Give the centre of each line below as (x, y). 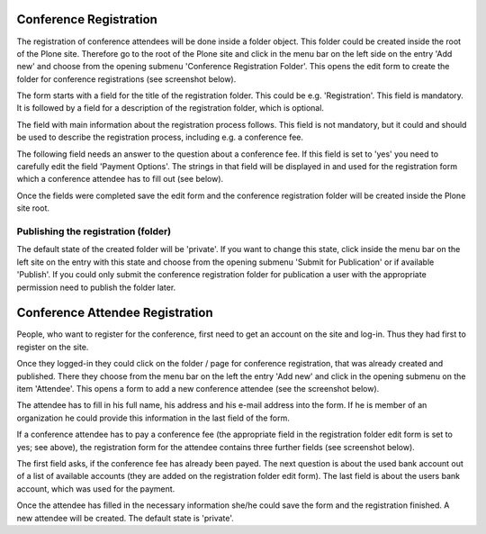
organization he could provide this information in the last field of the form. (153, 418)
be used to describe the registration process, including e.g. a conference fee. (160, 137)
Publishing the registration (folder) (94, 231)
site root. (33, 208)
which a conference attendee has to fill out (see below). (120, 179)
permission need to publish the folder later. (96, 287)
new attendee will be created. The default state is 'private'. (125, 518)
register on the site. (53, 347)
